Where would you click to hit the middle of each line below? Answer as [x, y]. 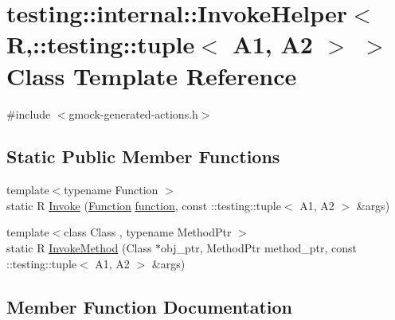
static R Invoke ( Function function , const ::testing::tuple [144, 205]
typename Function [111, 190]
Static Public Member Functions [143, 156]
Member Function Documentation [150, 306]
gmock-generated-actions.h [133, 113]
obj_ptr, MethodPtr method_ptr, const [259, 248]
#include [29, 113]
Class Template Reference [152, 75]
